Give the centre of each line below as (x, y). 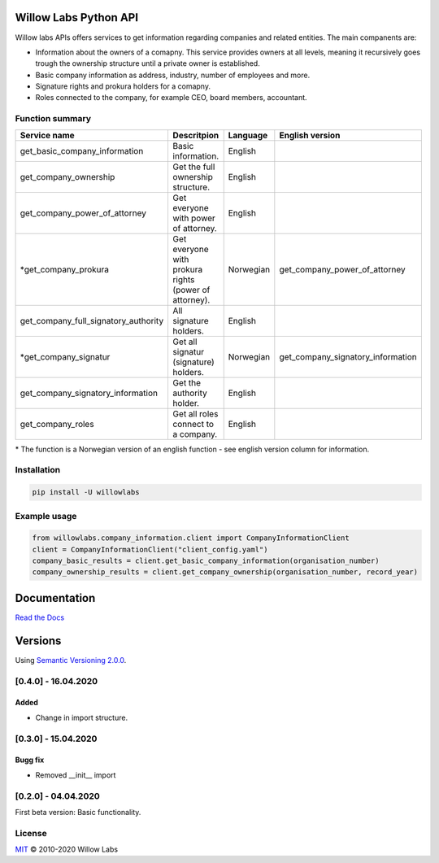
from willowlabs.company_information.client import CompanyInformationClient (191, 538)
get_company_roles (57, 424)
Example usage (46, 516)
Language (248, 135)
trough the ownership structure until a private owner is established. (148, 63)
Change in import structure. (82, 717)
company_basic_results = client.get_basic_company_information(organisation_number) (206, 561)
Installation (38, 470)
